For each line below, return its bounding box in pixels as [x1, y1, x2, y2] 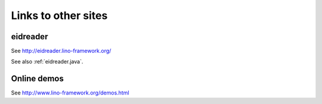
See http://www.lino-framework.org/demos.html [11, 89, 129, 96]
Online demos [11, 74, 64, 84]
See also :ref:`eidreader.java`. [11, 58, 83, 65]
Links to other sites [11, 9, 108, 22]
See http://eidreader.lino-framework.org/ [11, 48, 112, 55]
